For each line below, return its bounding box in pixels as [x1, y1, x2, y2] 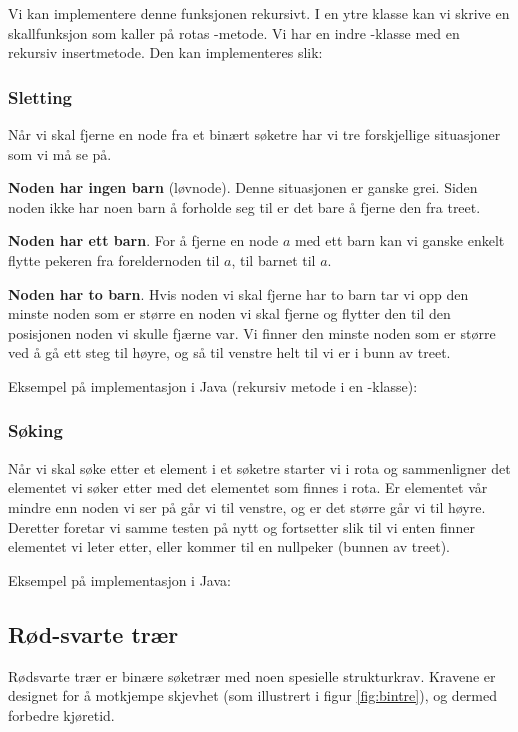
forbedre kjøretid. [8, 704, 115, 725]
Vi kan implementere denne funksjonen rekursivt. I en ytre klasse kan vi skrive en [8, 3, 510, 23]
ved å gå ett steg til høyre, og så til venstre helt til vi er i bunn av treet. [8, 342, 451, 363]
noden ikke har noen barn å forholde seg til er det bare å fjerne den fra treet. [8, 196, 481, 217]
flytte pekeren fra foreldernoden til [8, 249, 220, 270]
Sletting [8, 84, 72, 109]
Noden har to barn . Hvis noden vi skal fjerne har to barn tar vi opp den [8, 283, 469, 304]
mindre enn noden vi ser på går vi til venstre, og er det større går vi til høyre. [8, 496, 486, 517]
